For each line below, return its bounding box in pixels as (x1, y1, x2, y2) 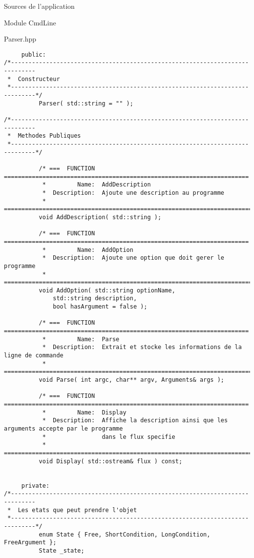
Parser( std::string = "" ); (39, 100, 133, 107)
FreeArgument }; (4, 539, 57, 546)
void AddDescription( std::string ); (39, 213, 162, 221)
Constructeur (18, 75, 60, 83)
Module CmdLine (4, 17, 56, 27)
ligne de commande (4, 352, 63, 359)
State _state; (39, 547, 85, 554)
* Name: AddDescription (42, 181, 151, 188)
